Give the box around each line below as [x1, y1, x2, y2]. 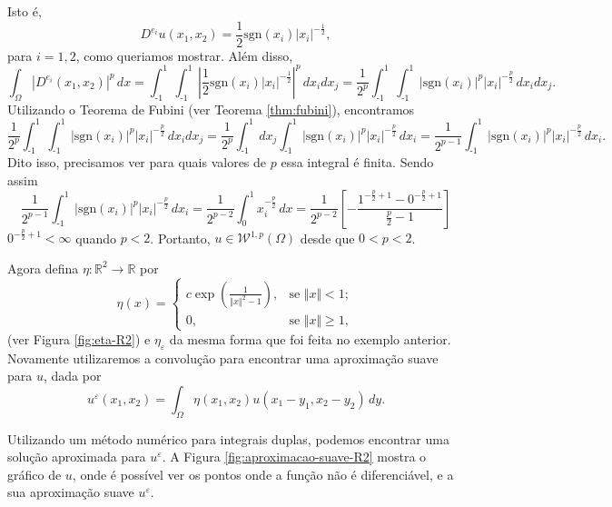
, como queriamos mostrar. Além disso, [75, 45, 293, 65]
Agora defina [7, 258, 79, 277]
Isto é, [7, 2, 42, 20]
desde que [300, 228, 355, 247]
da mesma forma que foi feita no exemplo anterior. [169, 329, 451, 348]
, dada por [43, 366, 102, 385]
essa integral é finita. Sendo [281, 153, 434, 172]
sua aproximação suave [7, 482, 134, 502]
